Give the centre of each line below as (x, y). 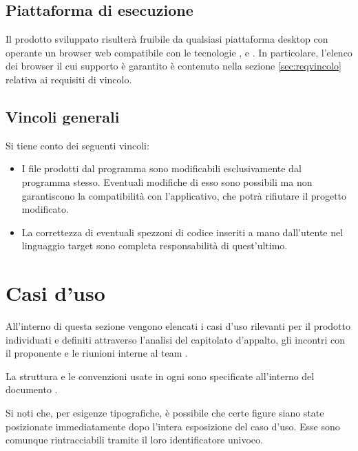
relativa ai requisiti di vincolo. (69, 79)
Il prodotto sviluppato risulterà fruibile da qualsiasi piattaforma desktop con (167, 39)
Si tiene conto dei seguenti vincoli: (77, 145)
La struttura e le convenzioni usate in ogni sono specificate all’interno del (160, 376)
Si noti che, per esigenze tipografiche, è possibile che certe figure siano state (165, 413)
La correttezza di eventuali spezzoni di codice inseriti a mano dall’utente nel (182, 232)
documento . (32, 389)
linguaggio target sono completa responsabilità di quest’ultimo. (155, 245)
